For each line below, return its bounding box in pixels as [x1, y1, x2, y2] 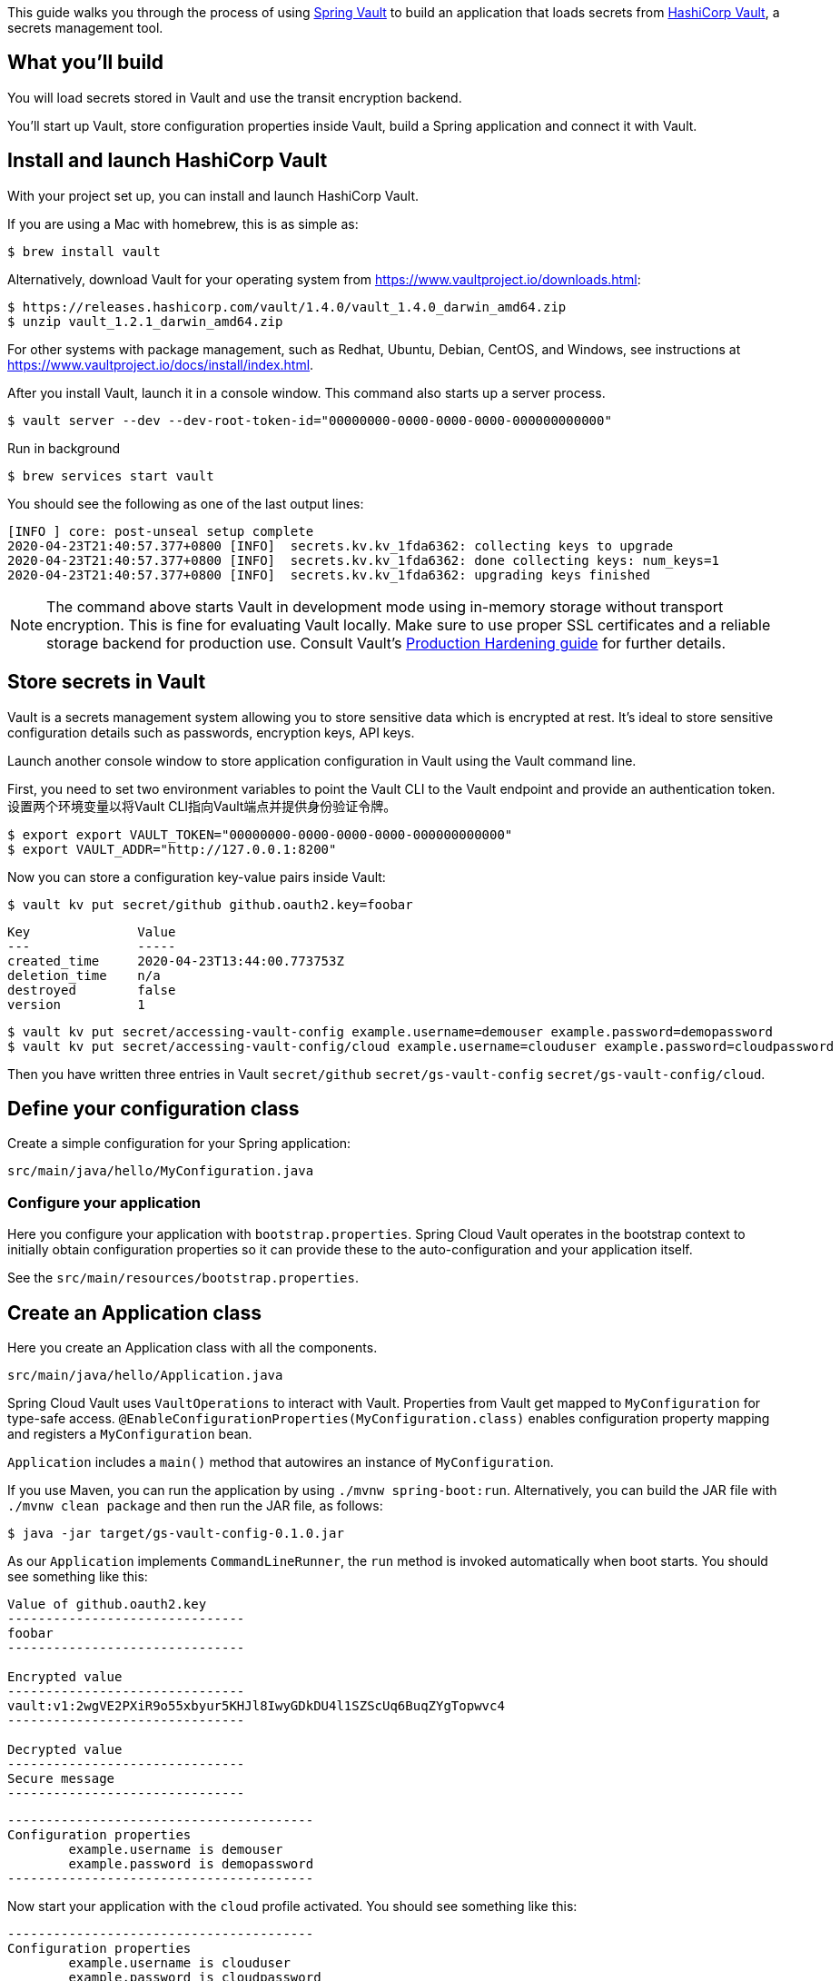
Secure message [7, 1770, 115, 1786]
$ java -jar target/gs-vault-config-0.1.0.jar [7, 1525, 344, 1540]
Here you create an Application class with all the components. [7, 1339, 378, 1355]
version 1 [7, 996, 145, 1012]
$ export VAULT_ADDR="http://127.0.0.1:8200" [7, 841, 337, 857]
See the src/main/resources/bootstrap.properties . [7, 1270, 359, 1286]
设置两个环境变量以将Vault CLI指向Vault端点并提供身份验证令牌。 [7, 797, 397, 814]
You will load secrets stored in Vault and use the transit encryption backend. [7, 89, 462, 105]
